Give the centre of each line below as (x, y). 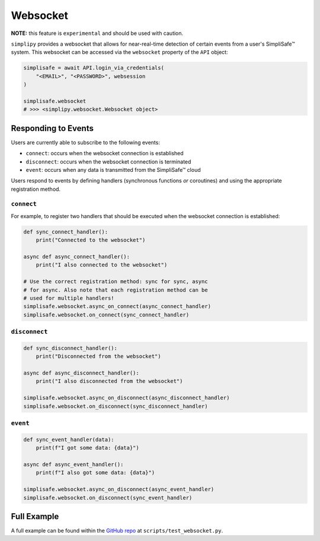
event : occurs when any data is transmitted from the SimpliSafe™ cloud (113, 169)
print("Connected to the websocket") (91, 240)
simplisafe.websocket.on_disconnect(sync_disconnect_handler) (116, 406)
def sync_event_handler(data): (69, 439)
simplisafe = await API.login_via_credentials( (94, 68)
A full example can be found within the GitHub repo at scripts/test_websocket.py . (117, 531)
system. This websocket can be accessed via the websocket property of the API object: (119, 52)
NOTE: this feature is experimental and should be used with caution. (97, 33)
